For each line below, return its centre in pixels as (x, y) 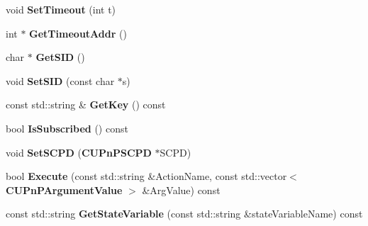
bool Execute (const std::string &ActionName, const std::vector (146, 176)
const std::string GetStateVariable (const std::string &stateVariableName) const (184, 214)
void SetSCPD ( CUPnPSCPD (79, 152)
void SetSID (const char (60, 80)
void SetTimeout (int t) (61, 9)
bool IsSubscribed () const (67, 128)
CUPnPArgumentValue (64, 190)
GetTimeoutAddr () (78, 33)
